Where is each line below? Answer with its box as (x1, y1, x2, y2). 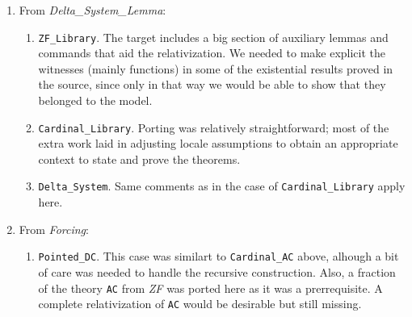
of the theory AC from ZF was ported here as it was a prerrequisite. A (38, 279, 383, 296)
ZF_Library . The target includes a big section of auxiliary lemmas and (38, 28, 389, 45)
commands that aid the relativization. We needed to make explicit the (38, 44, 386, 61)
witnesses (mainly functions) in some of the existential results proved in (38, 60, 393, 77)
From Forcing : (19, 220, 89, 237)
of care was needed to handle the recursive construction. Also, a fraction (38, 263, 396, 280)
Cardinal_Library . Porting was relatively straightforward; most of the (38, 119, 389, 136)
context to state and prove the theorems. (38, 150, 241, 167)
